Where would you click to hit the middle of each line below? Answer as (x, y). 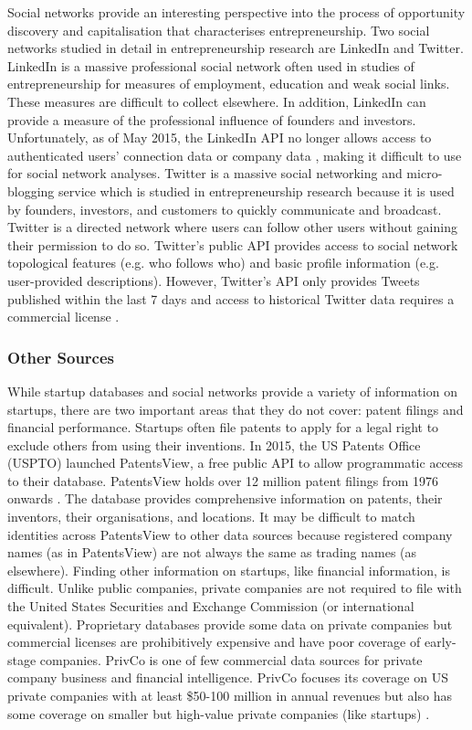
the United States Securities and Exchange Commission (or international (211, 606)
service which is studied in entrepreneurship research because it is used (257, 190)
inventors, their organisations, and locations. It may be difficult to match (211, 517)
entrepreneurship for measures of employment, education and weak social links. (229, 84)
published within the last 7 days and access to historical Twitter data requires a (231, 298)
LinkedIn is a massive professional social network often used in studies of (211, 65)
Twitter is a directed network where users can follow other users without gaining (232, 227)
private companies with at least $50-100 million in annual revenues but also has (230, 695)
